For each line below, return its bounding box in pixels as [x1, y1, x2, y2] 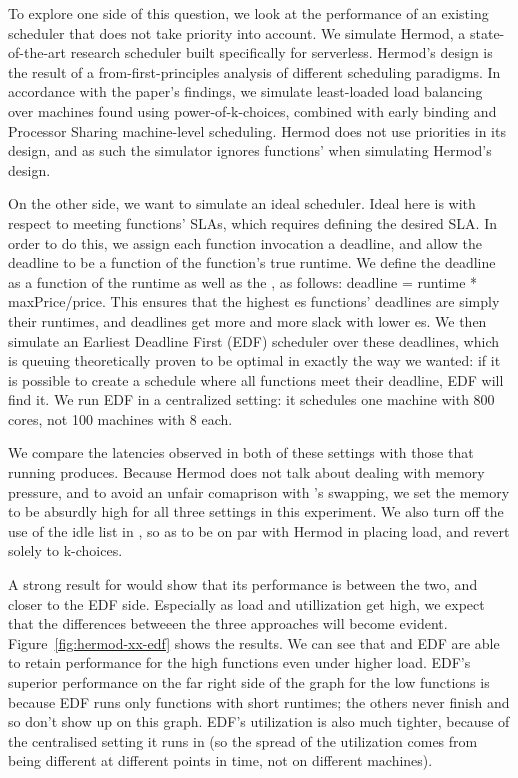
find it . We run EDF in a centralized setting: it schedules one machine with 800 [8, 389, 495, 410]
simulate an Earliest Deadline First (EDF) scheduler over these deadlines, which [8, 330, 499, 351]
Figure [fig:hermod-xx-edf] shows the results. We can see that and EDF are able [8, 632, 500, 653]
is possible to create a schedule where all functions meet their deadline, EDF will [8, 369, 504, 390]
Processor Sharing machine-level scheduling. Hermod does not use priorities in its [8, 120, 506, 141]
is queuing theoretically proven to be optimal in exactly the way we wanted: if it [8, 350, 501, 371]
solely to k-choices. [8, 540, 123, 561]
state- [469, 22, 505, 43]
